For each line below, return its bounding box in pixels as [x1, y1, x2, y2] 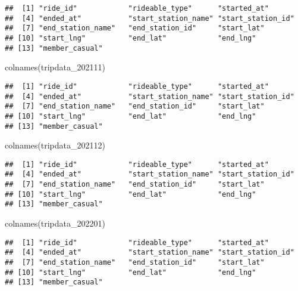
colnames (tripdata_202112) [5, 139, 105, 151]
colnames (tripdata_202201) [5, 217, 105, 230]
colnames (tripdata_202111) [5, 61, 105, 73]
